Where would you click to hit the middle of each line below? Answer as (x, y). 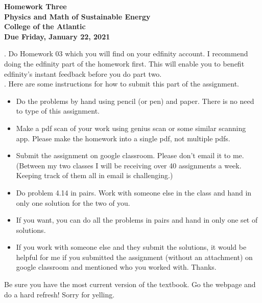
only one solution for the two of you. (73, 202)
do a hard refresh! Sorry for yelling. (59, 294)
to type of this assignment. (58, 111)
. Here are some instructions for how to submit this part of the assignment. (122, 84)
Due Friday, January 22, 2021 (57, 36)
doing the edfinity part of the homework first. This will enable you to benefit (124, 63)
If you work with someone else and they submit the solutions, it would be (131, 247)
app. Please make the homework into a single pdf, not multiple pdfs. (123, 138)
